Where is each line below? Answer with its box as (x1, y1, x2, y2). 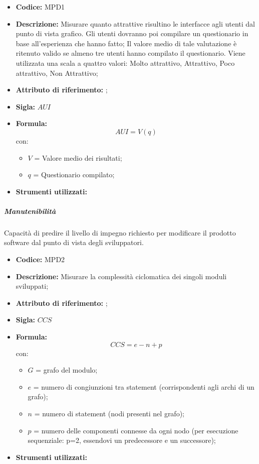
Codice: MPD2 (16, 254, 65, 265)
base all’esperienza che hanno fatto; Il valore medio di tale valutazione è (16, 38, 237, 48)
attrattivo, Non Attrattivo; (16, 67, 98, 78)
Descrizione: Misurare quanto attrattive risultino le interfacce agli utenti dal (16, 18, 255, 29)
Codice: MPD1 (16, 2, 65, 12)
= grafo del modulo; (36, 365, 98, 375)
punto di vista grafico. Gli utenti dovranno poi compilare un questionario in (16, 28, 248, 39)
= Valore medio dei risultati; (34, 152, 122, 163)
